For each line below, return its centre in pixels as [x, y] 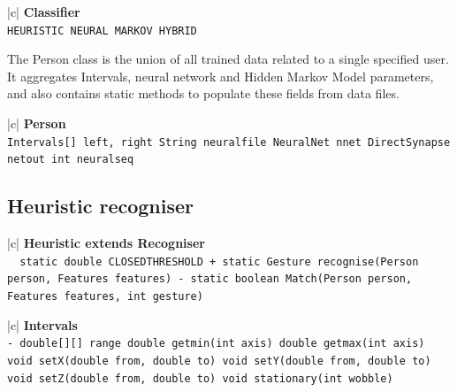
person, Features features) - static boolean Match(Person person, [210, 279]
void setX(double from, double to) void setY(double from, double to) [219, 361]
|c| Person [37, 123]
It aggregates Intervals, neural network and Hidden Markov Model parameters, [221, 76]
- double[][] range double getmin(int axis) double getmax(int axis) [216, 344]
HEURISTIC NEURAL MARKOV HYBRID [102, 31]
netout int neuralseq [71, 160]
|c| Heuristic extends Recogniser [106, 243]
